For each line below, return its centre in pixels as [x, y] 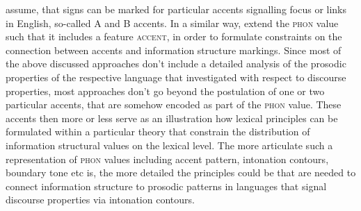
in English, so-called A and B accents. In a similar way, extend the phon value [172, 23]
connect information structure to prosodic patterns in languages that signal [166, 186]
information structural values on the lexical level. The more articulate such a [169, 145]
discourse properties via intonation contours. [100, 200]
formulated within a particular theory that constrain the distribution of [158, 132]
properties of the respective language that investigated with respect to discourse [176, 77]
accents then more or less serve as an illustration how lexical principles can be [172, 118]
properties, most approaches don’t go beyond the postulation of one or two [165, 91]
